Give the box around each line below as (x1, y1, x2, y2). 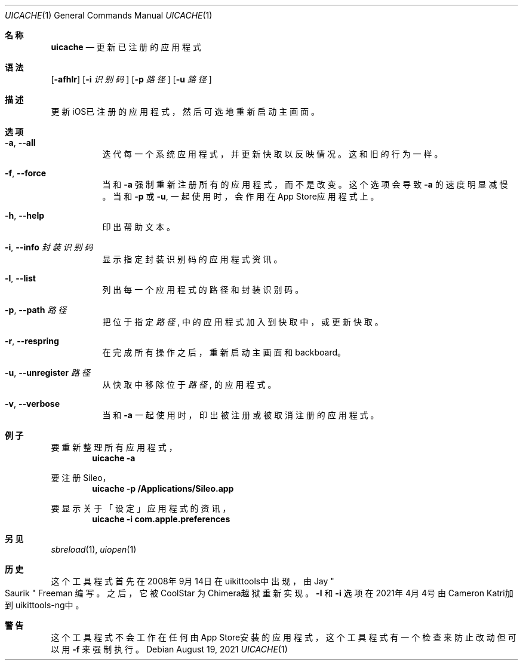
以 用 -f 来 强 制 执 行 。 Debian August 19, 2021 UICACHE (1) (51, 644, 288, 654)
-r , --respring (5, 336, 59, 346)
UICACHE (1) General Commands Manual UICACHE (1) (5, 10, 213, 20)
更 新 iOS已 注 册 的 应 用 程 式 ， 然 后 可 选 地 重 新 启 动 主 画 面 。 (51, 106, 320, 117)
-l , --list (5, 273, 36, 283)
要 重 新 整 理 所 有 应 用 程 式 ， (51, 442, 177, 452)
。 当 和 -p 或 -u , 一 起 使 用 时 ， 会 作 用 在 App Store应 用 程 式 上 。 (102, 191, 379, 201)
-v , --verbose (5, 399, 60, 409)
